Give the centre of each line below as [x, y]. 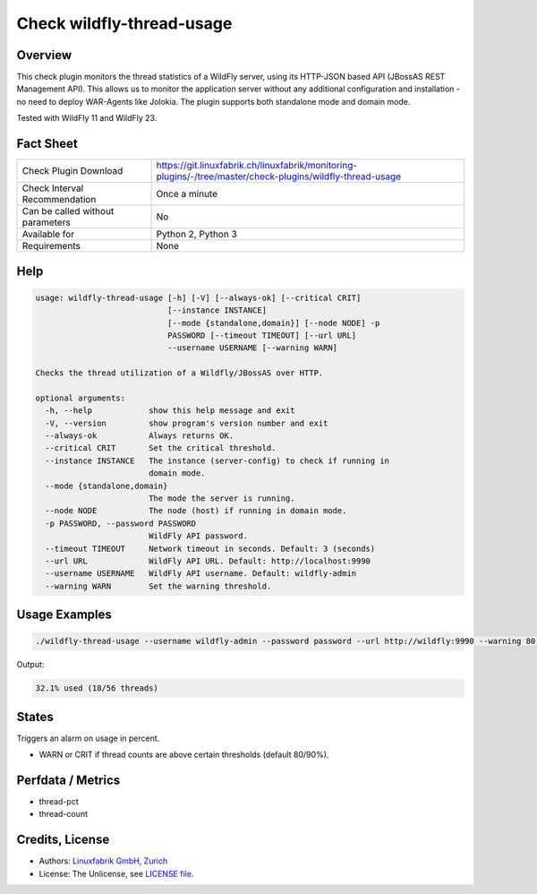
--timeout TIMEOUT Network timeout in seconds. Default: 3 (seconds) [210, 548]
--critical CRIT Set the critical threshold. [161, 448]
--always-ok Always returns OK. [140, 436]
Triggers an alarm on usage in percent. [88, 738]
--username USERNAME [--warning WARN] [252, 348]
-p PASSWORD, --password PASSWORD [121, 523]
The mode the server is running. [222, 499]
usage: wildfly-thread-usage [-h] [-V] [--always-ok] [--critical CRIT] [198, 297]
